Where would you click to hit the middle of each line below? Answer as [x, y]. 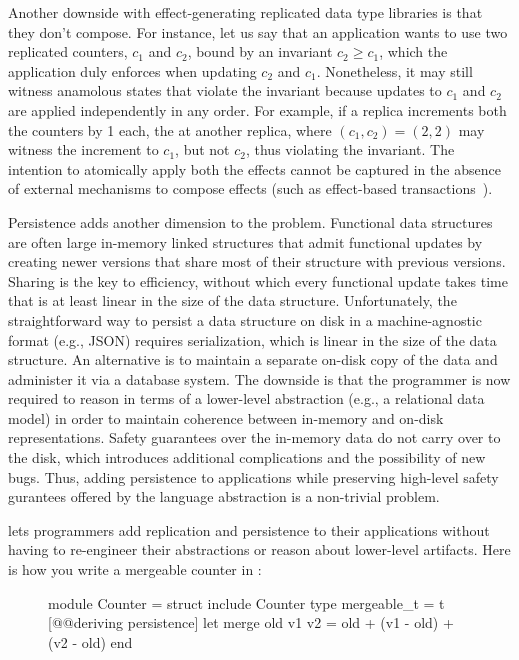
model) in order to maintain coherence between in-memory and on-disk [226, 417]
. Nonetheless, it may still [394, 70]
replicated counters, [68, 51]
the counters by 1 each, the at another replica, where [170, 129]
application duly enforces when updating [132, 70]
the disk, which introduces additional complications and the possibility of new [247, 457]
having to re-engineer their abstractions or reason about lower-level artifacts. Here [259, 549]
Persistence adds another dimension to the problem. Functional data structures [250, 221]
